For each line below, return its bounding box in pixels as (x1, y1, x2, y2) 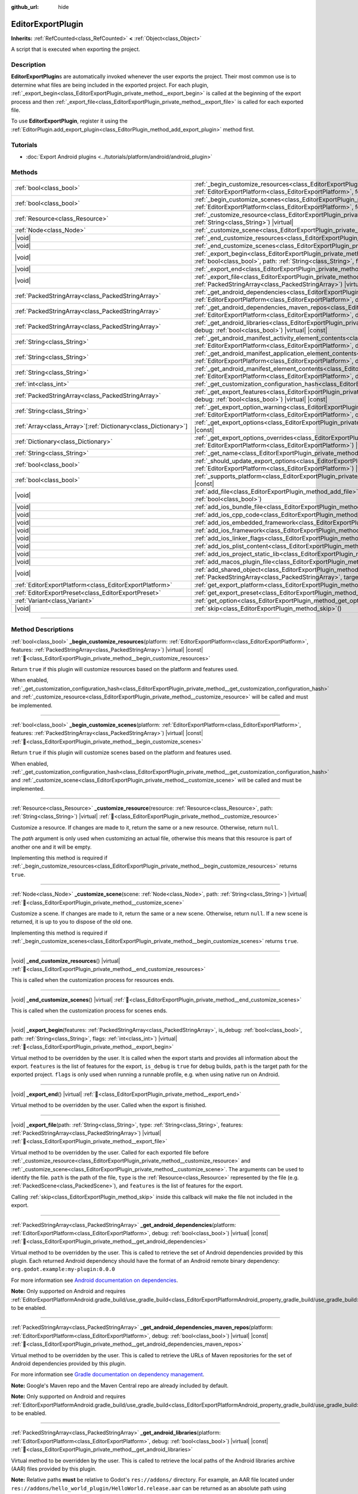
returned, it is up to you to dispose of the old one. (11, 918, 133, 926)
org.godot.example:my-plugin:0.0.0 (11, 1266, 116, 1273)
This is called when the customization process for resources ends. (11, 976, 175, 984)
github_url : (11, 4, 39, 10)
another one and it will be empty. (11, 843, 92, 850)
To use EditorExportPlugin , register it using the (11, 117, 128, 125)
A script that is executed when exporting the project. (11, 45, 140, 53)
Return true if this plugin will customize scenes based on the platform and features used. (11, 749, 232, 756)
